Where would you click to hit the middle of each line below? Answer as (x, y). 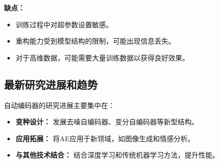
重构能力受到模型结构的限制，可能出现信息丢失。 (95, 41)
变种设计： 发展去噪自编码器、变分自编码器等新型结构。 (107, 122)
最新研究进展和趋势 (51, 84)
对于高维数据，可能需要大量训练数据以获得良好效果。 (102, 57)
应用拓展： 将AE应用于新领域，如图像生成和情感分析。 (105, 138)
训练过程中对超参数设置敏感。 (64, 24)
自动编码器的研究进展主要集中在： (59, 105)
